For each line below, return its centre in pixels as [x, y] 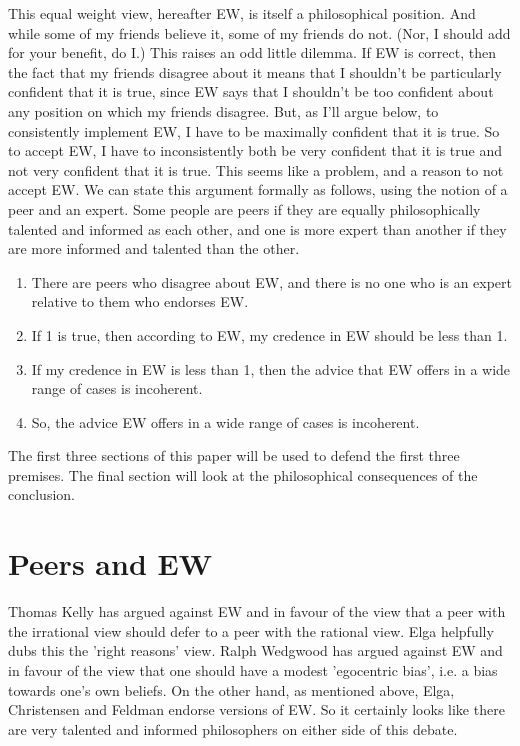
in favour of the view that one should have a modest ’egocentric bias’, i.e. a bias [253, 669]
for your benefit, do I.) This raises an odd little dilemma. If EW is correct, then [252, 52]
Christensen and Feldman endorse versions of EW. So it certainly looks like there [256, 709]
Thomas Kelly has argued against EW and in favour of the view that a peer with [257, 611]
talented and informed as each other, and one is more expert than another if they [257, 228]
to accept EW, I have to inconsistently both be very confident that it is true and [255, 150]
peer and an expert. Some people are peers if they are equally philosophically [244, 208]
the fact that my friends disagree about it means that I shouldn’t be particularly [255, 71]
